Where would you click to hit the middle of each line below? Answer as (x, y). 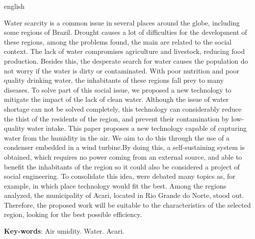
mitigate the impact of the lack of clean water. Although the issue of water (116, 99)
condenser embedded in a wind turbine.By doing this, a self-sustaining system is (124, 147)
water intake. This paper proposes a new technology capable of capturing (137, 128)
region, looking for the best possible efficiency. (73, 214)
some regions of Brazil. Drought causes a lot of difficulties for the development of (126, 32)
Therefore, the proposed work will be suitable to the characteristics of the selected (127, 204)
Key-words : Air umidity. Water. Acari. (64, 231)
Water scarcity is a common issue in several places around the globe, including (122, 22)
